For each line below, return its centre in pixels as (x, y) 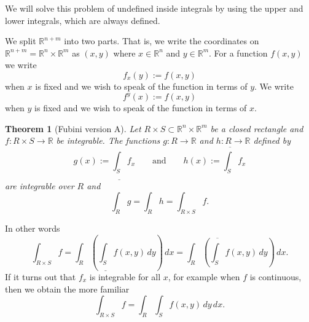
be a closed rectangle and (257, 128)
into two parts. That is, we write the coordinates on (162, 41)
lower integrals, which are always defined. (83, 20)
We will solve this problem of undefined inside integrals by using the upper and (154, 8)
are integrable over (40, 185)
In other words (33, 228)
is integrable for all (125, 277)
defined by (272, 140)
